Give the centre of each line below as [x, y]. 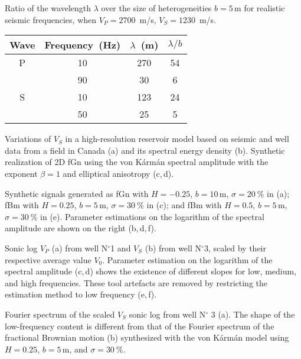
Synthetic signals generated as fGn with [77, 193]
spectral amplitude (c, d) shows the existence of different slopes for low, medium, [151, 271]
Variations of [28, 139]
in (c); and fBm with [184, 205]
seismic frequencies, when [51, 19]
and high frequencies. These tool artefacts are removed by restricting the [136, 282]
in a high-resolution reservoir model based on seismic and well [177, 139]
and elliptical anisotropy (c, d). [118, 173]
